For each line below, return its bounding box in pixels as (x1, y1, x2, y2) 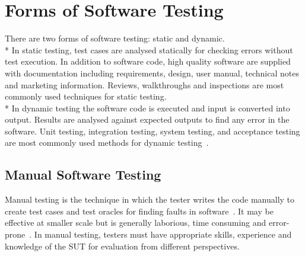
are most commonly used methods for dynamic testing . (5, 136, 209, 149)
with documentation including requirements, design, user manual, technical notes (5, 66, 299, 79)
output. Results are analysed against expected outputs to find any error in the (5, 113, 290, 126)
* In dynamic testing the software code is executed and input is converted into (5, 101, 290, 114)
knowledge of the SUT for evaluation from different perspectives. (5, 239, 240, 252)
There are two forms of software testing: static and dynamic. (5, 32, 225, 44)
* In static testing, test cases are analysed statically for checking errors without (5, 43, 293, 56)
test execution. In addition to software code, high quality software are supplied (5, 55, 291, 68)
